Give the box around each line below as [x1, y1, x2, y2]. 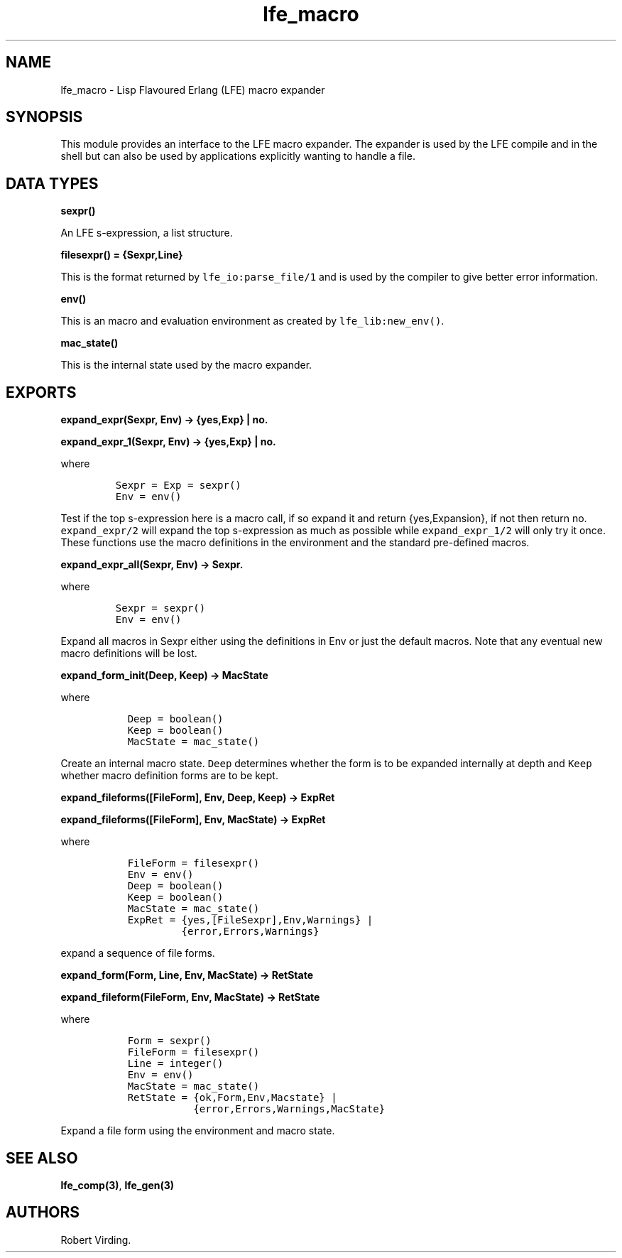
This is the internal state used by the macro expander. [60, 359, 312, 372]
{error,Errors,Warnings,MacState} [193, 1103, 386, 1115]
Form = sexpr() [127, 1035, 212, 1047]
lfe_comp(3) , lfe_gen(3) [60, 1178, 175, 1191]
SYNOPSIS [6, 108, 83, 126]
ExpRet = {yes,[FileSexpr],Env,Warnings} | [127, 914, 373, 926]
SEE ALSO [6, 1149, 78, 1167]
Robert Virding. [60, 1233, 131, 1246]
